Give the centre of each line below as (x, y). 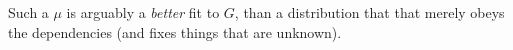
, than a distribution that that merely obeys (369, 12)
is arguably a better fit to (143, 12)
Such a (28, 12)
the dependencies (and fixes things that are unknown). (175, 31)
